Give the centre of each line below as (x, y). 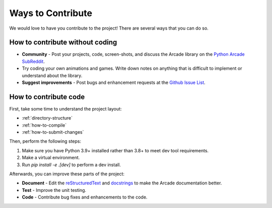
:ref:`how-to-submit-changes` (53, 132)
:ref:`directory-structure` (47, 118)
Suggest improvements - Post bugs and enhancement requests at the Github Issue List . (114, 82)
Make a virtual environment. (51, 158)
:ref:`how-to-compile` (44, 125)
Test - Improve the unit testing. (54, 190)
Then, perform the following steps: (45, 141)
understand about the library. (52, 75)
